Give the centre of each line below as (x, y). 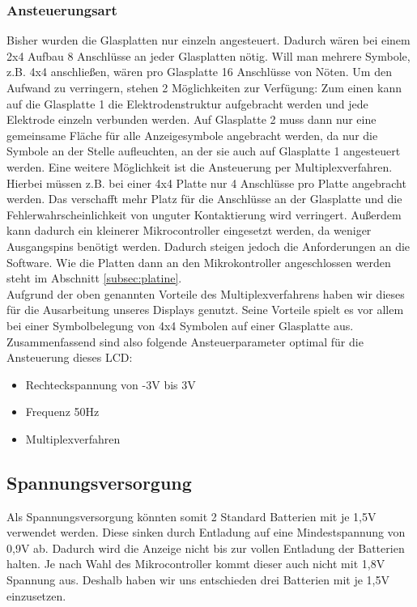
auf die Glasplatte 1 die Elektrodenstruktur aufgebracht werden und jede (187, 103)
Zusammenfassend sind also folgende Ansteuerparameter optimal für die (185, 341)
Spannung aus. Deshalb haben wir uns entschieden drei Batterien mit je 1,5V (198, 580)
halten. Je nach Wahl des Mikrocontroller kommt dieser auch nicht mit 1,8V (196, 564)
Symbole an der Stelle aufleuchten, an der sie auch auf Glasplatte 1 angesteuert (204, 151)
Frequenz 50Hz (62, 412)
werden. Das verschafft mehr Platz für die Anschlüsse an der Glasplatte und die (204, 199)
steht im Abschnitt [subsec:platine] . (94, 278)
